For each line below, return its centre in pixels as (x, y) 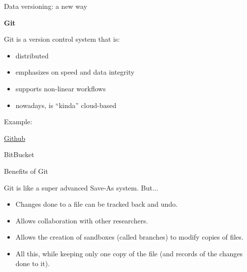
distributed (32, 55)
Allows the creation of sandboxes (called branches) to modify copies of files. (129, 237)
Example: (18, 122)
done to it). (33, 263)
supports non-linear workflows (61, 88)
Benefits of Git (26, 171)
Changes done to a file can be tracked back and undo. (96, 204)
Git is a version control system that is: (62, 39)
